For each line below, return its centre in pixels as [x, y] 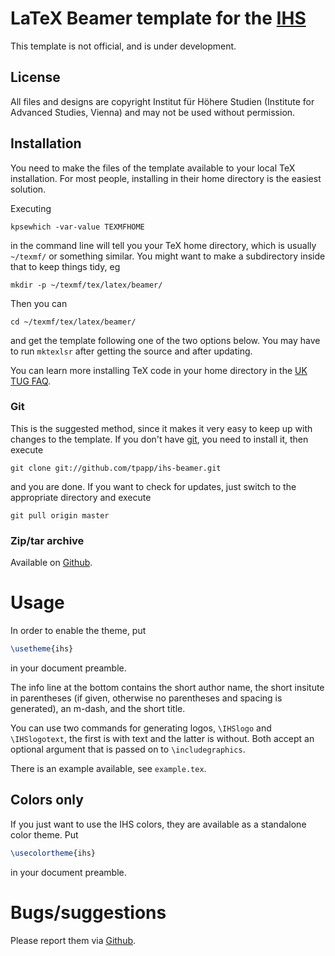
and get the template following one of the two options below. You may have [165, 340]
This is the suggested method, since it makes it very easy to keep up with [161, 428]
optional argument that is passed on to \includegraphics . [128, 749]
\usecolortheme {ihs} [53, 853]
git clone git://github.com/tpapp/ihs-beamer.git [116, 468]
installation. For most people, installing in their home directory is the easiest [166, 178]
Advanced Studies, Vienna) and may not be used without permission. [153, 112]
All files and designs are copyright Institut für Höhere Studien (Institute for [162, 101]
